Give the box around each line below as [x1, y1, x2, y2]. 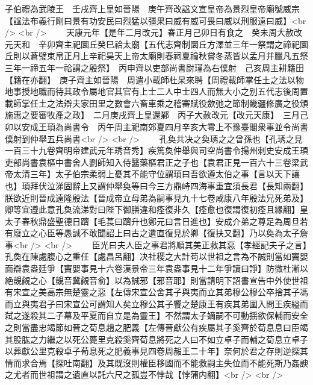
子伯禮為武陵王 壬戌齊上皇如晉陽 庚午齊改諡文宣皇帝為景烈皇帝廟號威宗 [5, 2, 300, 14]
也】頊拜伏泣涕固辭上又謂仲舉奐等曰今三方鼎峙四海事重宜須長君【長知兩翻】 [5, 179, 308, 192]
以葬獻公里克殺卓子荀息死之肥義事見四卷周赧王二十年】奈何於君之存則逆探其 [5, 345, 308, 357]
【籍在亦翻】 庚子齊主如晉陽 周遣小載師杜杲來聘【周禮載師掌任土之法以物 [5, 73, 304, 86]
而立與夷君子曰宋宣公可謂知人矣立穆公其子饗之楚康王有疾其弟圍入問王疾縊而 [5, 297, 308, 310]
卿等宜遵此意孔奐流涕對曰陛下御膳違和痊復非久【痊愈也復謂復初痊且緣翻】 [5, 203, 300, 216]
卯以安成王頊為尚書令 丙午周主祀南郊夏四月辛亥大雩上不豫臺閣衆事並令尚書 [5, 120, 308, 133]
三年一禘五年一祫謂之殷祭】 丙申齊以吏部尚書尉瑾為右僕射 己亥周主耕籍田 [5, 61, 304, 74]
